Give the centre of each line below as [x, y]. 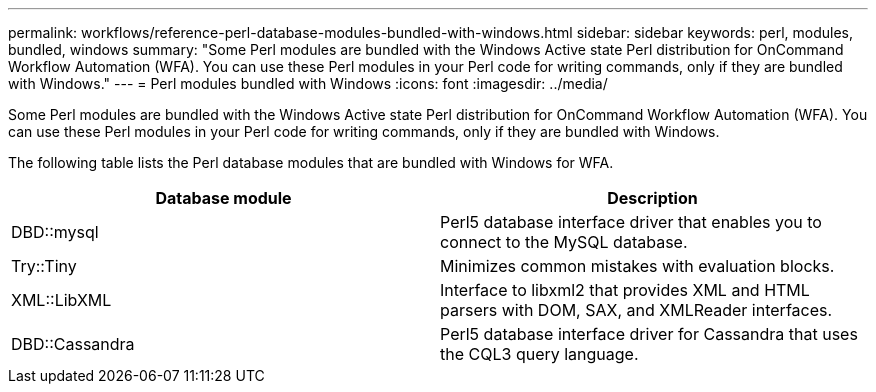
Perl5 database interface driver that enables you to [631, 222]
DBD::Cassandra [73, 344]
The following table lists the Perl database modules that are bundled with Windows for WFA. [311, 162]
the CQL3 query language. [539, 354]
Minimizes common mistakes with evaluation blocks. [637, 266]
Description [652, 198]
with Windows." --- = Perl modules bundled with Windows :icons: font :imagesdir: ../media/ [308, 83]
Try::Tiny [44, 266]
